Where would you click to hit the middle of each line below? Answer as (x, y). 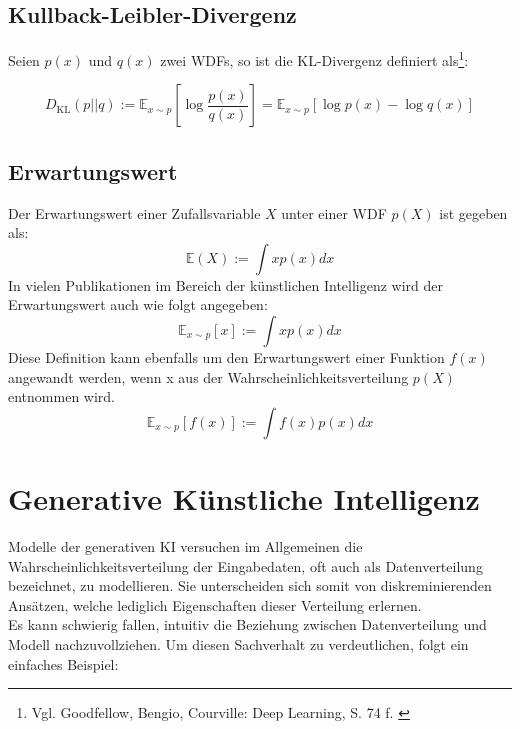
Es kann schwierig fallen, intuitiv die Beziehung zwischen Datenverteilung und (247, 624)
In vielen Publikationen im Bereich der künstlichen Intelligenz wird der (226, 284)
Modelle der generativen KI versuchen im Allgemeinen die (185, 545)
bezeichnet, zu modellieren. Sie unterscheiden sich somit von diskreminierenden (250, 585)
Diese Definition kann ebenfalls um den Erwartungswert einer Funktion (226, 357)
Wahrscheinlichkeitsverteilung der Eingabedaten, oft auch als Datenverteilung (245, 565)
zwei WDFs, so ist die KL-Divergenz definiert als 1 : (314, 58)
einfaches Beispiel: (63, 663)
